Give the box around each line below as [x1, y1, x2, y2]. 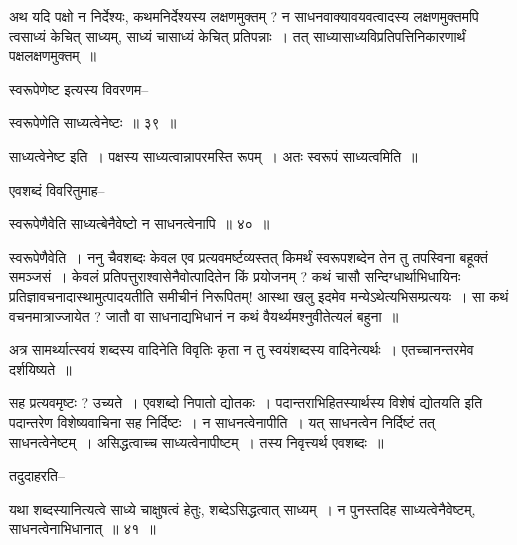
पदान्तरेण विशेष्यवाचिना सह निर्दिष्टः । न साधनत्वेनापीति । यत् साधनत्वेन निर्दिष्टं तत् [9, 411, 435, 432]
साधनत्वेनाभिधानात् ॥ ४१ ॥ [9, 518, 156, 539]
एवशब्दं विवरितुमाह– [9, 179, 105, 200]
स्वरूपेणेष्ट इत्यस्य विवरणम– [9, 78, 149, 99]
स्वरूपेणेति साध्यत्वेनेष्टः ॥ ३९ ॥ [9, 112, 177, 133]
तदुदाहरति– [9, 465, 66, 486]
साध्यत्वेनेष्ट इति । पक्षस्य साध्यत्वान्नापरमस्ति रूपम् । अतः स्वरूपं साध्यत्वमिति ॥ [9, 145, 418, 166]
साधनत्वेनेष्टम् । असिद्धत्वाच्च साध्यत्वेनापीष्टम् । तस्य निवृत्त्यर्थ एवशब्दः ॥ [9, 431, 384, 452]
